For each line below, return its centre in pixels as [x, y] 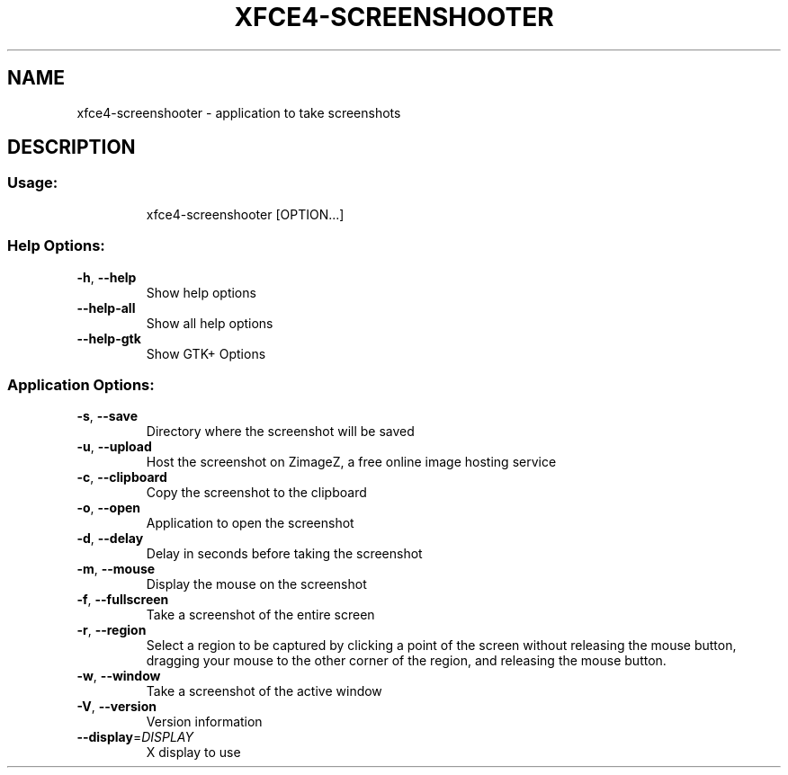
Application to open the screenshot [250, 523]
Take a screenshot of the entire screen [260, 615]
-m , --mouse [116, 569]
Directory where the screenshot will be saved [280, 432]
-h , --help [107, 277]
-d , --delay [110, 539]
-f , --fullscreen [123, 600]
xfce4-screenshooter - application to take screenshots [239, 112]
